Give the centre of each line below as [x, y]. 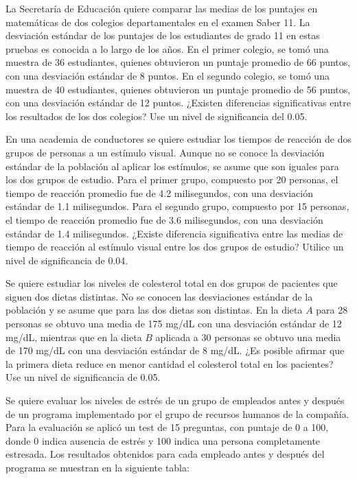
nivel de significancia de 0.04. [67, 260]
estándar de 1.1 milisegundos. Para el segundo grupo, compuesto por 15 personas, [177, 206]
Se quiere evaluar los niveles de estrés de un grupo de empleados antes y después [175, 400]
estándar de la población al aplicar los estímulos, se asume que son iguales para [172, 166]
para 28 [332, 310]
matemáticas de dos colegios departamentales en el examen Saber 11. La [158, 22]
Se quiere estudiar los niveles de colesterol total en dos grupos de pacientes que [172, 283]
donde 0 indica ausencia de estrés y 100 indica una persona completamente [163, 440]
